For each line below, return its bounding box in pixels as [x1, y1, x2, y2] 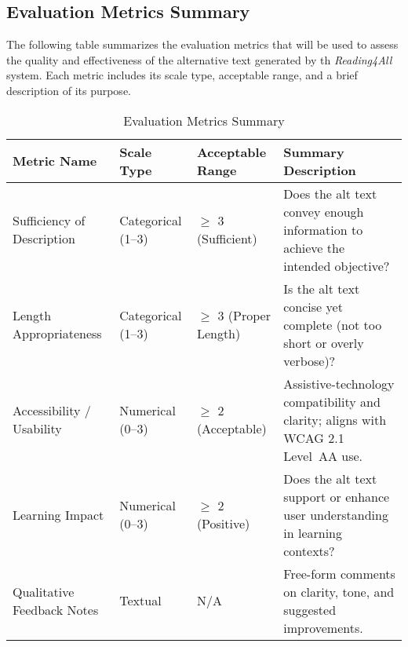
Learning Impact [13, 505, 104, 524]
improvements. [283, 618, 363, 637]
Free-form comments [283, 564, 395, 583]
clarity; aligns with [283, 410, 387, 429]
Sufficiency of [13, 211, 86, 230]
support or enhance [283, 487, 390, 506]
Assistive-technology [283, 374, 395, 393]
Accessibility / [13, 401, 91, 420]
